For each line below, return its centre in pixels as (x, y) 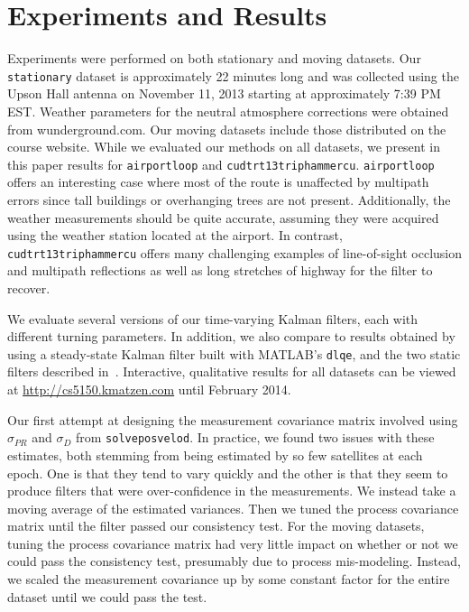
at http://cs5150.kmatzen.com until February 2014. (149, 389)
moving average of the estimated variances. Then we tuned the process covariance (233, 508)
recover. (29, 288)
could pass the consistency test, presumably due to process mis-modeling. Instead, (234, 561)
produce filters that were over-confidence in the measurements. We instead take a (232, 491)
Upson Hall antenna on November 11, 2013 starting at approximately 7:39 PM (224, 93)
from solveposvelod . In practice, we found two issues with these (255, 437)
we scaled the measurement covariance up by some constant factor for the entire (229, 579)
